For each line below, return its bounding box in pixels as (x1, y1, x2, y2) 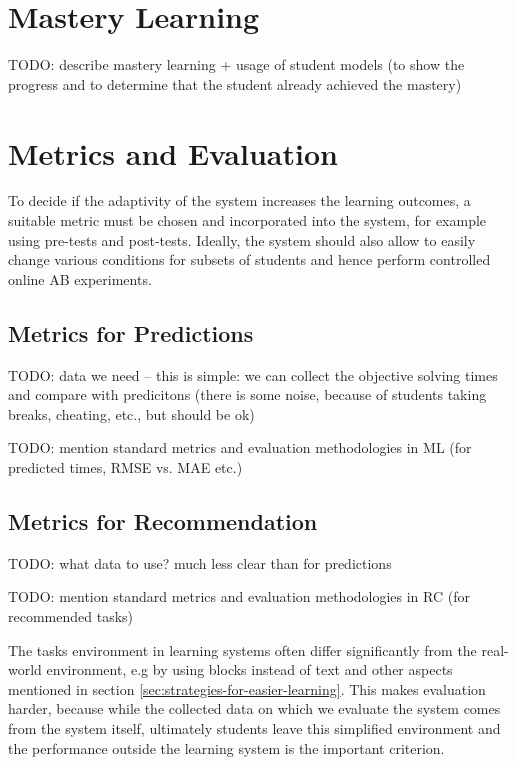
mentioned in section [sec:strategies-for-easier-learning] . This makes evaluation (8, 678, 486, 699)
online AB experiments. (8, 268, 152, 289)
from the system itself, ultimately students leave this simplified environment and (8, 717, 501, 738)
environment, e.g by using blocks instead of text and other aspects (46, 659, 453, 680)
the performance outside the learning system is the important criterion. (8, 737, 445, 758)
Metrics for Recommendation (8, 505, 318, 536)
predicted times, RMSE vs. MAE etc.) (8, 456, 243, 477)
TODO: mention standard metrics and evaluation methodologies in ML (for (8, 437, 472, 458)
